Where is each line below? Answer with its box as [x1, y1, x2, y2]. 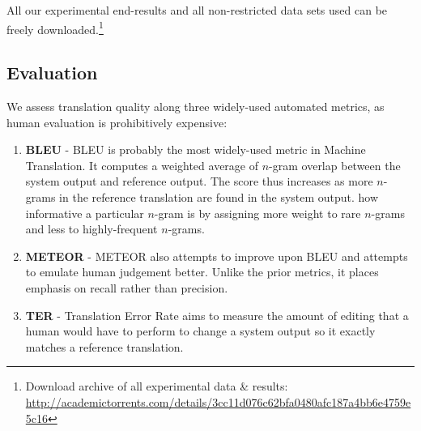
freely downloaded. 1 [6, 18, 104, 37]
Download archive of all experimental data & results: [25, 378, 288, 395]
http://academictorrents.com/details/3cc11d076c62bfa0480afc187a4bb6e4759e [25, 393, 411, 410]
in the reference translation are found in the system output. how [59, 189, 379, 206]
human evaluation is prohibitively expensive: [6, 113, 228, 130]
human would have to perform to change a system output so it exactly [25, 322, 376, 339]
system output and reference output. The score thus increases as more [25, 173, 373, 190]
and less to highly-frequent [25, 220, 158, 237]
